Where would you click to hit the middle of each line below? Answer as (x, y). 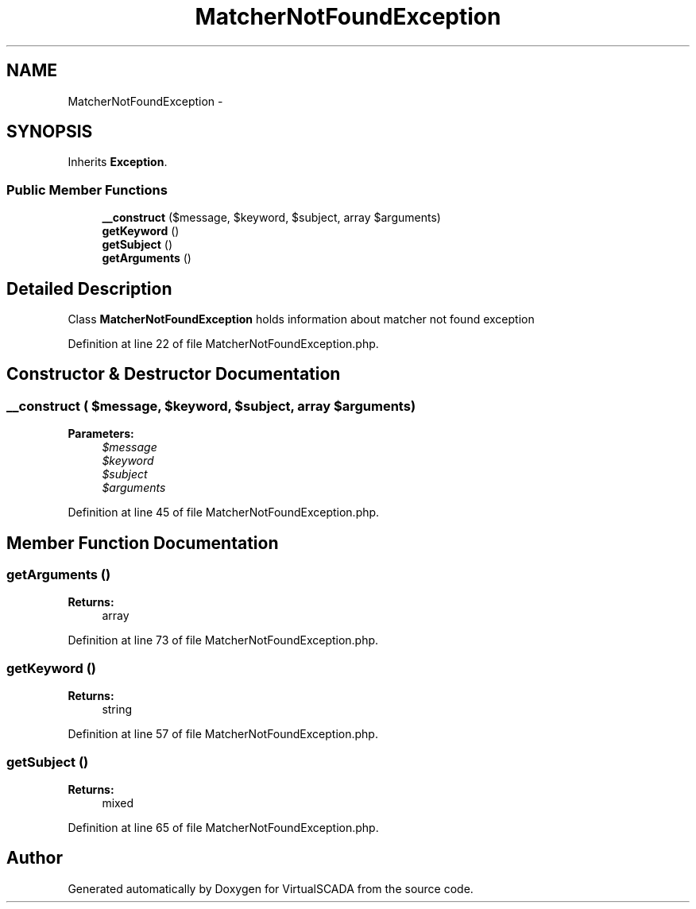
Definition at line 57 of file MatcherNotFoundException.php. (223, 734)
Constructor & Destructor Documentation (174, 374)
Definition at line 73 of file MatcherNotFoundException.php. (223, 640)
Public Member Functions (87, 190)
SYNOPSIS (50, 132)
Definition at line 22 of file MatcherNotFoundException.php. (223, 344)
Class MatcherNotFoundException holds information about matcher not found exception (301, 319)
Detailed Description (89, 288)
